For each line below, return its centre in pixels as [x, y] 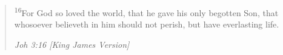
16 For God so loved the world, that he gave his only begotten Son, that [146, 12]
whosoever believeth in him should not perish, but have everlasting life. [147, 24]
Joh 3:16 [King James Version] [72, 44]
